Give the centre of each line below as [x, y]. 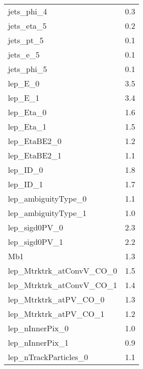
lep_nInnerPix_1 [38, 342]
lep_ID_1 [26, 184]
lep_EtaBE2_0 [35, 141]
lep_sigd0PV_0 [36, 227]
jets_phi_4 [28, 11]
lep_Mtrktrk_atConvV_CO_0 [63, 270]
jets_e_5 [24, 54]
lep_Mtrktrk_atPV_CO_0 [56, 299]
